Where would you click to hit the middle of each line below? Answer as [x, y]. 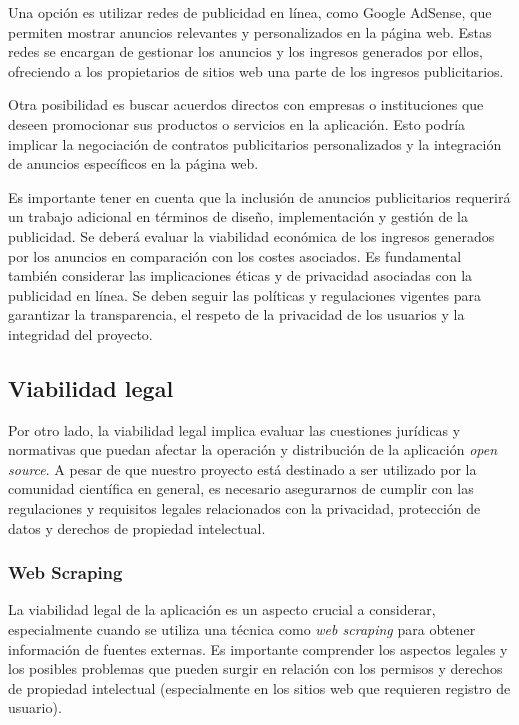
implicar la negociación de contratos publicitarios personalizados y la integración [255, 143]
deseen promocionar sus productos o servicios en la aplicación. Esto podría [237, 123]
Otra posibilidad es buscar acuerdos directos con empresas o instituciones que [246, 104]
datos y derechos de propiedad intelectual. [137, 527]
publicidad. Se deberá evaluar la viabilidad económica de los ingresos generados [251, 235]
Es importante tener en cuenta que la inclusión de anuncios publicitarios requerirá [259, 196]
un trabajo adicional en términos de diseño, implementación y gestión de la [238, 216]
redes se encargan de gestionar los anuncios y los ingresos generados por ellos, [246, 51]
